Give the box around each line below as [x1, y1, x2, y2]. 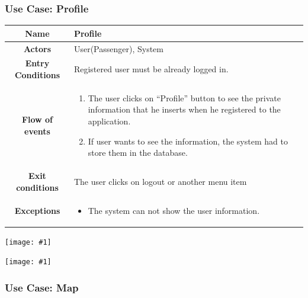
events [24, 124, 50, 137]
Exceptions [14, 204, 60, 216]
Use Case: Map [5, 280, 79, 294]
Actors [23, 42, 52, 55]
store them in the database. [88, 146, 188, 159]
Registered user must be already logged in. [73, 63, 229, 75]
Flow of [21, 113, 53, 126]
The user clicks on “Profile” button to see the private [88, 91, 281, 104]
